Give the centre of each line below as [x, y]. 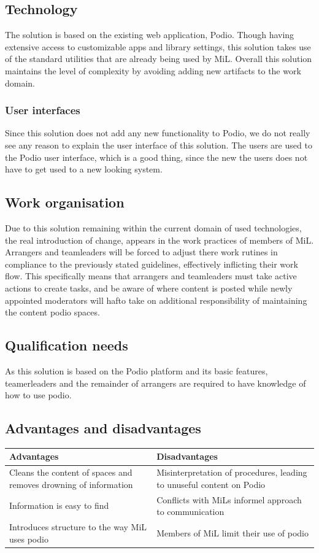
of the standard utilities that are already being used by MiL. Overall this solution [159, 59]
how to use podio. [38, 395]
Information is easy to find [59, 505]
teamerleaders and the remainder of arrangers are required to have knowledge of [156, 383]
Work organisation [65, 202]
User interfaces [43, 110]
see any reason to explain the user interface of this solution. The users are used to [159, 145]
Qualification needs [67, 345]
